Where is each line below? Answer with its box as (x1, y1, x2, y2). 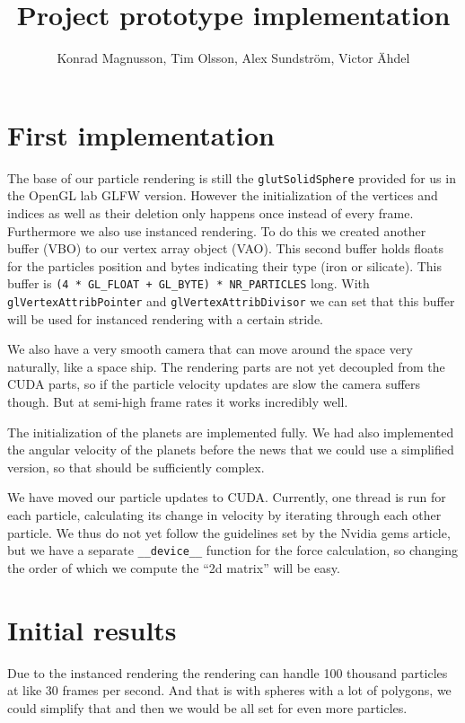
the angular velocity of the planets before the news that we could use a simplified (7, 440, 454, 459)
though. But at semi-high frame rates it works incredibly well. (7, 392, 348, 410)
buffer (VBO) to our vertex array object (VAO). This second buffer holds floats (7, 239, 444, 258)
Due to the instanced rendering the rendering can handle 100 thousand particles (7, 663, 448, 682)
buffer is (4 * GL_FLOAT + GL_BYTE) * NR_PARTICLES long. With (7, 274, 370, 293)
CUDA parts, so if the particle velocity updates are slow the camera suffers (7, 375, 421, 393)
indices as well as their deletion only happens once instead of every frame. (7, 203, 414, 222)
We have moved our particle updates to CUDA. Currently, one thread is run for (7, 488, 446, 507)
